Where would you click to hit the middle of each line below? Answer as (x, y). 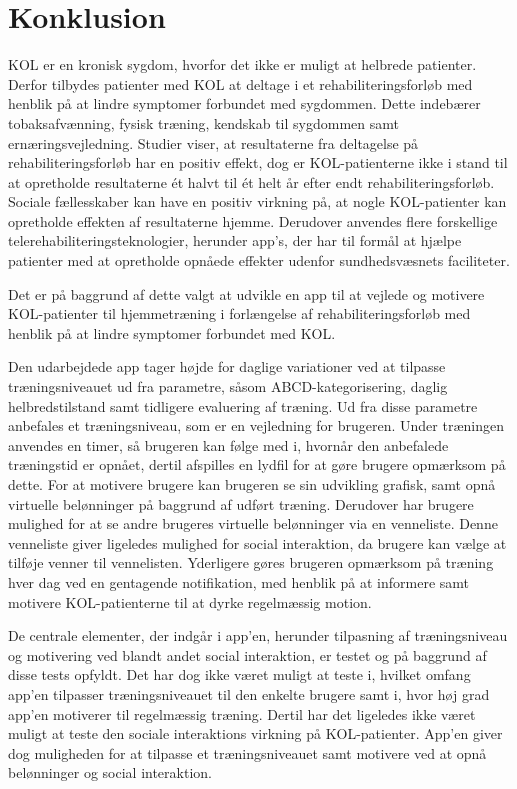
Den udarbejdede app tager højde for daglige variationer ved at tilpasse (227, 366)
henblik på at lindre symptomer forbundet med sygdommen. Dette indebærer (244, 103)
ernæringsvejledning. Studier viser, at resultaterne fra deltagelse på (213, 142)
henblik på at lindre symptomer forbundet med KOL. (172, 332)
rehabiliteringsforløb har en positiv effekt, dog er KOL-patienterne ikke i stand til (258, 162)
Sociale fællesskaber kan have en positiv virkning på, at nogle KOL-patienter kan (257, 201)
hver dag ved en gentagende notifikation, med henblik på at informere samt (239, 581)
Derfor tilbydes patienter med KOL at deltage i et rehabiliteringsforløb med (240, 83)
